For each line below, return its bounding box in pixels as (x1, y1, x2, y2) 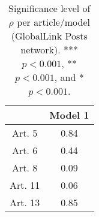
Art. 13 (10, 195, 40, 209)
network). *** (20, 43, 79, 56)
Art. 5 (12, 126, 38, 140)
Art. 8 (12, 161, 38, 174)
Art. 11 (10, 178, 40, 192)
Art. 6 (12, 143, 38, 157)
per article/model (17, 15, 91, 29)
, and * (54, 70, 84, 84)
